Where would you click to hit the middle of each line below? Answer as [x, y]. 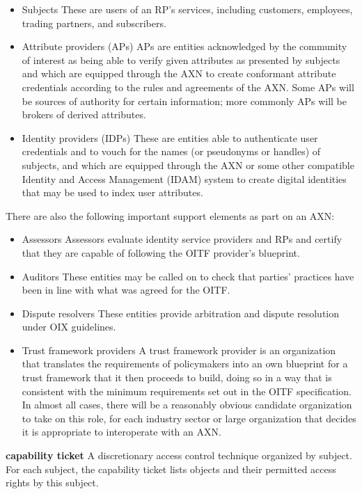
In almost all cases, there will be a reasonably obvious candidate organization [187, 405]
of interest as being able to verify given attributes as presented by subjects [181, 59]
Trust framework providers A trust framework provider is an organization [179, 350]
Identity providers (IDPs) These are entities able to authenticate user [170, 137]
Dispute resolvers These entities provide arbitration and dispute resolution [181, 313]
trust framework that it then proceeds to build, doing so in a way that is [177, 377]
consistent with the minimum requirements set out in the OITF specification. [187, 391]
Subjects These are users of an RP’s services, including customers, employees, [187, 9]
